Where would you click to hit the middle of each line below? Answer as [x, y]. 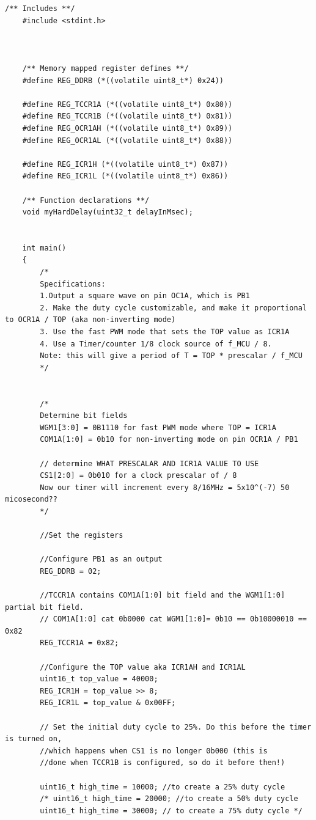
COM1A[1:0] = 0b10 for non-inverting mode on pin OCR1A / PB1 [169, 440]
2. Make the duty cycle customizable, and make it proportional [173, 308]
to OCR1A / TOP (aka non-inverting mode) [90, 320]
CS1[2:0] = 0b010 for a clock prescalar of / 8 [138, 476]
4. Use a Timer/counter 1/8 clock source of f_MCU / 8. [156, 344]
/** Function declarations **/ [86, 200]
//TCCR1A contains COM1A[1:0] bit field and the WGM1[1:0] [163, 595]
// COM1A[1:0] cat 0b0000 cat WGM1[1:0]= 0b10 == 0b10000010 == [173, 619]
